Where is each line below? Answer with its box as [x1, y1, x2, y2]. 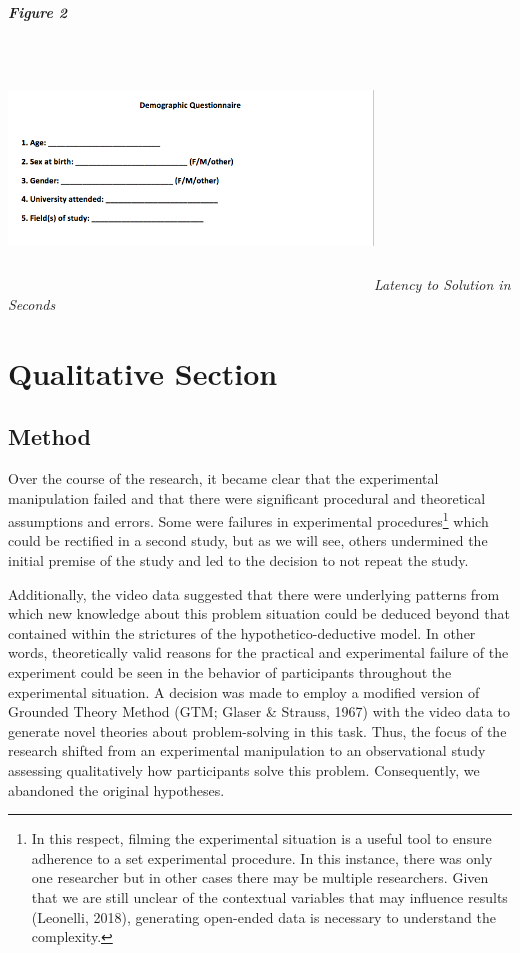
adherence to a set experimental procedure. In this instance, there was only [31, 847, 493, 868]
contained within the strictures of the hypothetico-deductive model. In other [8, 622, 476, 643]
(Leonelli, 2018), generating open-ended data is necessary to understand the [31, 906, 496, 927]
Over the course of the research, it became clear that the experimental [8, 468, 439, 489]
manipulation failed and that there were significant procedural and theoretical [8, 487, 486, 508]
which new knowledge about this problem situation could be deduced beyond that [8, 603, 510, 624]
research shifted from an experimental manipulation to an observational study [8, 740, 486, 761]
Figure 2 [8, 2, 68, 23]
